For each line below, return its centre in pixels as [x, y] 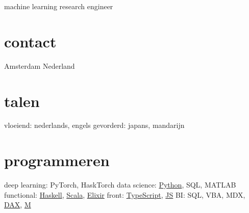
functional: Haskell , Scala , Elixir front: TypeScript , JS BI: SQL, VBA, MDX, [125, 194]
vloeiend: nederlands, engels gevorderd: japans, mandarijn [94, 125]
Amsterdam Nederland [40, 65]
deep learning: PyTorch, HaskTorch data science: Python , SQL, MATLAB [120, 185]
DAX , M [18, 205]
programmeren [57, 160]
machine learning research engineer [59, 6]
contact [30, 41]
